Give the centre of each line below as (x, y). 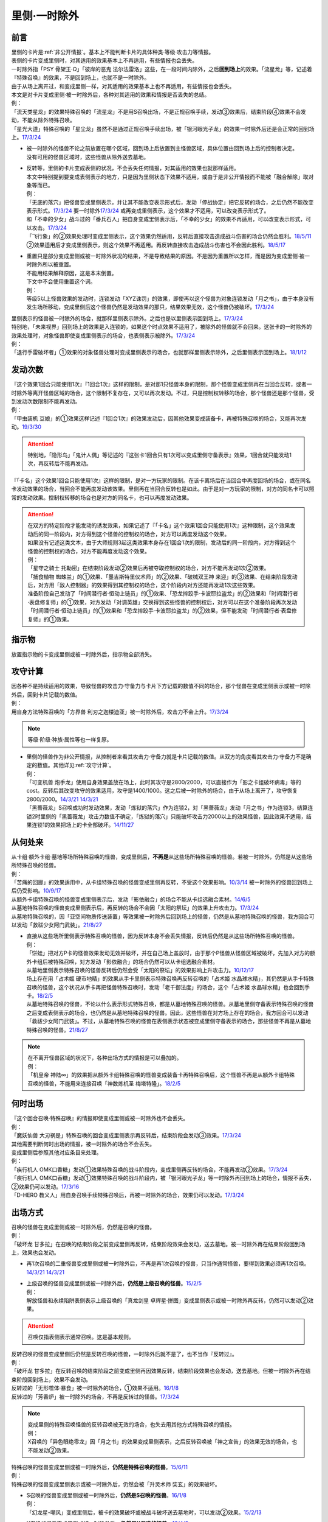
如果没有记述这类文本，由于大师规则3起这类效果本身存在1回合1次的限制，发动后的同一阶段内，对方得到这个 (162, 542)
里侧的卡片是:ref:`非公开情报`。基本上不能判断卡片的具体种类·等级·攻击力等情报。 (113, 52)
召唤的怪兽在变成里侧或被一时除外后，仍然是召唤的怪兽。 (83, 1227)
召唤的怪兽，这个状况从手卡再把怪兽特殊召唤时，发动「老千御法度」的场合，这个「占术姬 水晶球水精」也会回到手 (168, 987)
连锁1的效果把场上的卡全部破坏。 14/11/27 (83, 824)
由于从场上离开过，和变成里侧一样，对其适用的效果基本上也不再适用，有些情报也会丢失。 (123, 86)
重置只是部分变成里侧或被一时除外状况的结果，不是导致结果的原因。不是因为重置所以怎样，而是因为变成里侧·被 (166, 256)
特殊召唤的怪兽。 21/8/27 (57, 1029)
